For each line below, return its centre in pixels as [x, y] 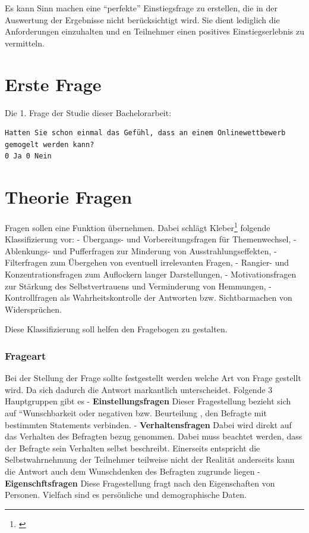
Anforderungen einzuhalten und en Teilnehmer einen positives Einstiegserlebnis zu [154, 31]
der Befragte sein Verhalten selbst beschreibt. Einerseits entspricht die [133, 448]
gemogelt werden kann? [50, 144]
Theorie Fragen [69, 197]
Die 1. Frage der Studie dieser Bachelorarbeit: [88, 112]
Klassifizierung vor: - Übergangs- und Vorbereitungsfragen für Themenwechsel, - [151, 239]
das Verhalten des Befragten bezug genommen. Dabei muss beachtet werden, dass [154, 436]
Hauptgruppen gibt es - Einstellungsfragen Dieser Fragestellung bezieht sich [148, 401]
